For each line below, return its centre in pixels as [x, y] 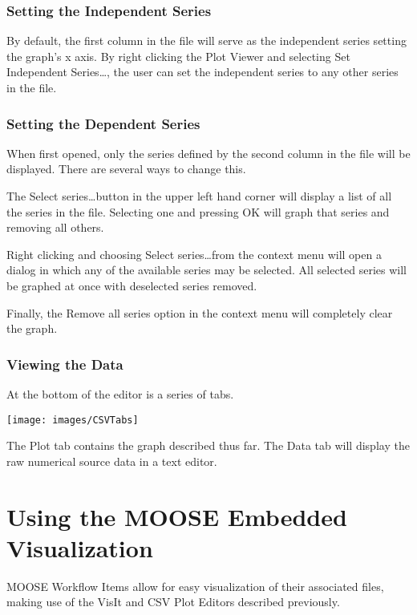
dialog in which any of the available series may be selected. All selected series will [207, 270]
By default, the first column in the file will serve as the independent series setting [206, 40]
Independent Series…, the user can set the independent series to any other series [202, 72]
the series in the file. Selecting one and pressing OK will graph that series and [198, 211]
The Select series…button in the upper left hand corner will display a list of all [199, 196]
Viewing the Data [65, 364]
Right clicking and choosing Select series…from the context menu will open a [194, 254]
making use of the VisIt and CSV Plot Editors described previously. [173, 602]
